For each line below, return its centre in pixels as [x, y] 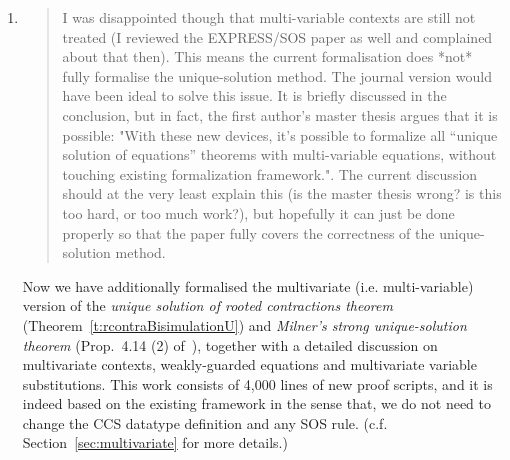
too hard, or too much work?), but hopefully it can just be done [258, 212]
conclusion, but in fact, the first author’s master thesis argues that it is [280, 114]
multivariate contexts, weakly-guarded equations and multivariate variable [249, 364]
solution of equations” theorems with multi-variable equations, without [279, 154]
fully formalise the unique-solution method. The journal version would [277, 75]
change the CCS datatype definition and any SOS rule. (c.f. [205, 422]
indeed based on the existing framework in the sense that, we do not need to [256, 403]
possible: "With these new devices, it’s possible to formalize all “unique [280, 134]
